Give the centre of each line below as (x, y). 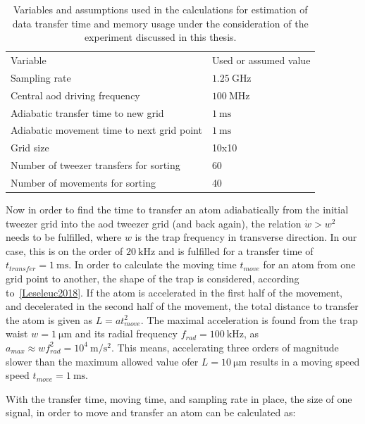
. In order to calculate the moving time (153, 264)
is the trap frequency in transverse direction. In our (246, 237)
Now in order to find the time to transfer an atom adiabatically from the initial (177, 210)
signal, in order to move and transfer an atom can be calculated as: (151, 412)
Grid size (30, 148)
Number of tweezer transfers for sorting (95, 165)
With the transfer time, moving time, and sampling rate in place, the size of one (179, 398)
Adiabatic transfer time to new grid (87, 112)
